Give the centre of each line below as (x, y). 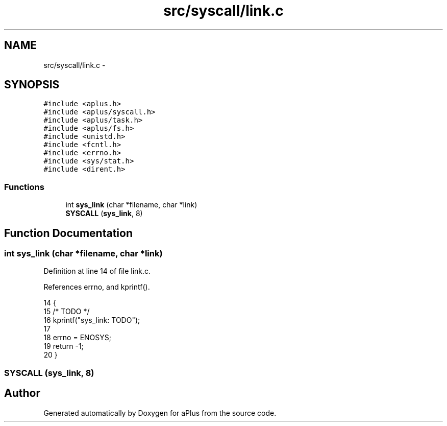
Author (22, 393)
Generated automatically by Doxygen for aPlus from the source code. (160, 413)
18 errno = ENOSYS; (77, 338)
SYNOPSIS (32, 85)
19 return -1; (64, 346)
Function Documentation (68, 233)
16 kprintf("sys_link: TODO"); (92, 320)
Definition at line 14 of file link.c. (97, 271)
